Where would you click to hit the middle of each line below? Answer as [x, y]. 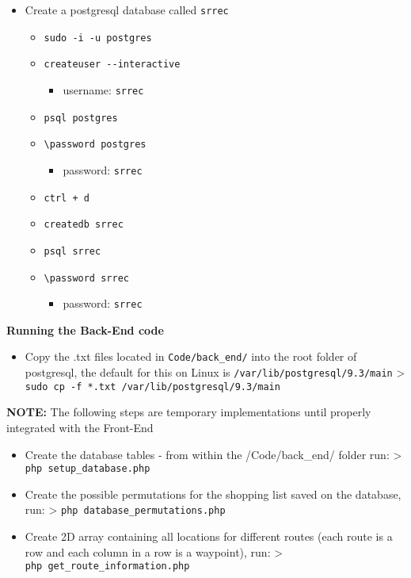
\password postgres [95, 145]
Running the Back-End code [85, 329]
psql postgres [81, 118]
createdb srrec [84, 225]
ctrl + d [67, 198]
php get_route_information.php [107, 567]
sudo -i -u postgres [98, 38]
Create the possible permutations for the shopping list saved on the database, [213, 494]
